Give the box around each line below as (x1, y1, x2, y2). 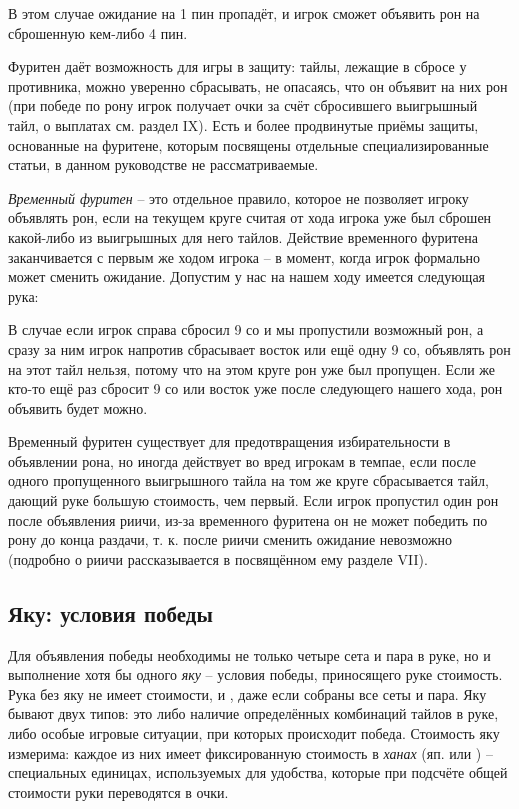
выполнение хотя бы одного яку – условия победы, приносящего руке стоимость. (8, 664, 503, 685)
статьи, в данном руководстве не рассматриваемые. (8, 154, 319, 175)
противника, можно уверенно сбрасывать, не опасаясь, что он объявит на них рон (8, 75, 508, 96)
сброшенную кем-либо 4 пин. (8, 22, 188, 43)
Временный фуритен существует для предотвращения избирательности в (8, 431, 451, 452)
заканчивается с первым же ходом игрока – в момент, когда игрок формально (8, 246, 481, 267)
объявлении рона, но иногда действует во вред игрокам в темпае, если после (8, 450, 477, 471)
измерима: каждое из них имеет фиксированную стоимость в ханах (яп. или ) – (8, 742, 493, 763)
